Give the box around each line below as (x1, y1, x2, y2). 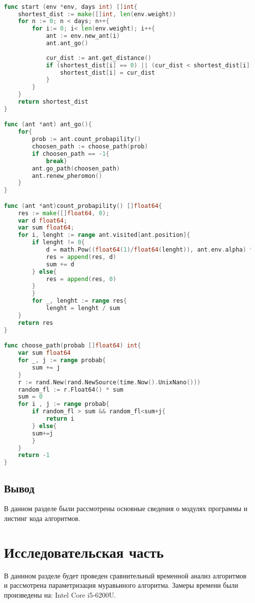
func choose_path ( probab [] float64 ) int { (4, 342, 141, 349)
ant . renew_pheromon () (32, 172, 102, 179)
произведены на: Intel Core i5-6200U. (4, 589, 116, 600)
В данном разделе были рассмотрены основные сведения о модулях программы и (4, 503, 248, 514)
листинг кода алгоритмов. (4, 513, 80, 523)
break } (46, 157, 67, 165)
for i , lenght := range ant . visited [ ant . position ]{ (18, 231, 190, 239)
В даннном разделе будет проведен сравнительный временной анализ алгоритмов (4, 570, 247, 580)
